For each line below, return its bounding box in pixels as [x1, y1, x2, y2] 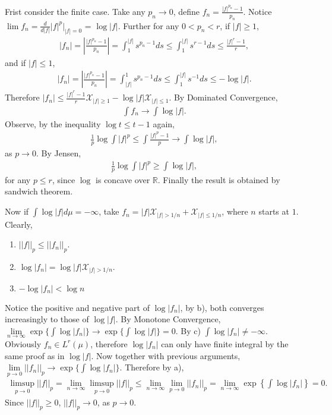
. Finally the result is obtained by [157, 173, 280, 186]
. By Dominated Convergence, [169, 91, 278, 103]
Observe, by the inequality [5, 117, 101, 130]
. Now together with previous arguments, [91, 349, 241, 361]
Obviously [5, 337, 42, 350]
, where [222, 205, 248, 218]
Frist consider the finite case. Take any [5, 5, 146, 17]
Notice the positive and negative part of [5, 301, 150, 313]
